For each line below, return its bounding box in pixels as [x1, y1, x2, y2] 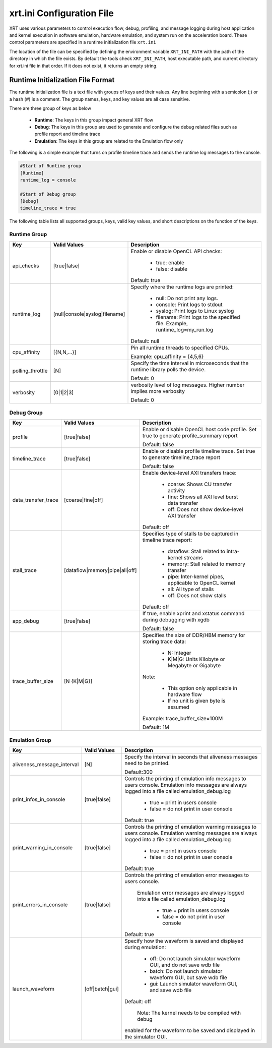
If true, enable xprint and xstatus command [142, 610, 245, 617]
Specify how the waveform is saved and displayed [124, 938, 244, 945]
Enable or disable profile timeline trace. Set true [142, 448, 255, 455]
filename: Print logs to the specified [156, 313, 240, 320]
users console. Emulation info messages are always [124, 782, 247, 789]
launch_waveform [12, 985, 55, 993]
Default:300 [124, 769, 153, 776]
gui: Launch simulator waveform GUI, [149, 980, 238, 987]
